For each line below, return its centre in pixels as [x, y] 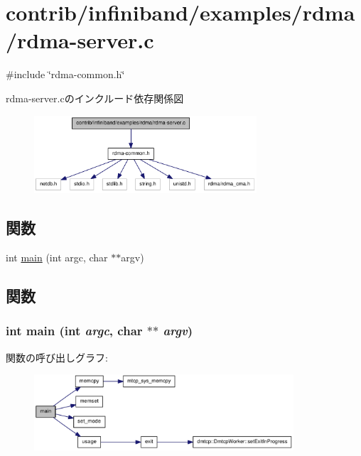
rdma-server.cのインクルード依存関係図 [95, 98]
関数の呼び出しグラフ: [57, 357]
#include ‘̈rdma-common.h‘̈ [65, 74]
